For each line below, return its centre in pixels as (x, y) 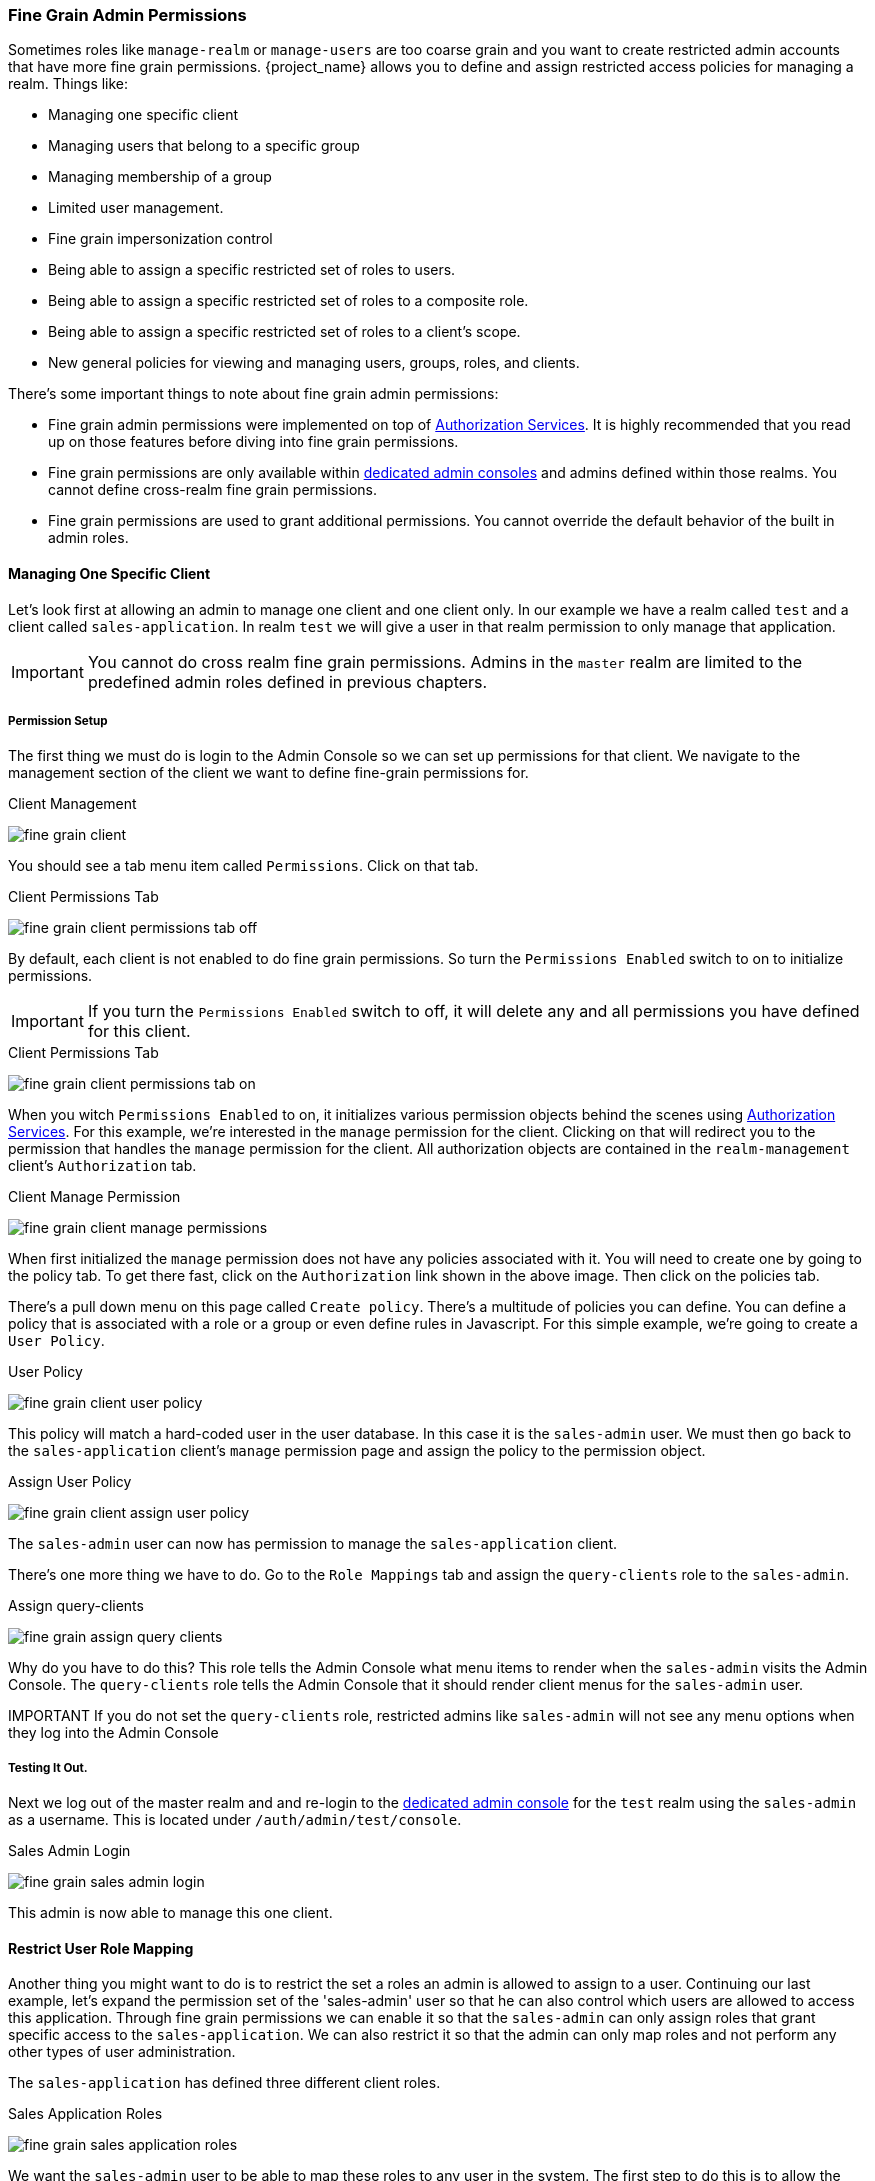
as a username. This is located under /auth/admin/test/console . (235, 1820)
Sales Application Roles (85, 2114)
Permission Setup (58, 720)
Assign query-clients (76, 1606)
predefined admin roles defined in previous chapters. (287, 681)
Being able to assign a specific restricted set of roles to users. (252, 270)
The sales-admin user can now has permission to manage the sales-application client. (312, 1544)
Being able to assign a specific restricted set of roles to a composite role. (288, 301)
